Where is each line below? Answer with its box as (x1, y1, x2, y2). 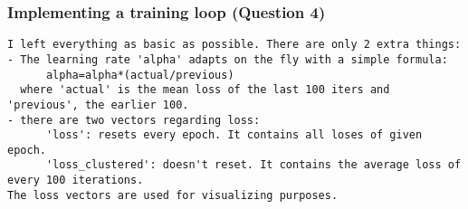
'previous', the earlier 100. (7, 98, 189, 111)
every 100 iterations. (7, 174, 144, 187)
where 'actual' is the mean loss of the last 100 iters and (20, 83, 390, 97)
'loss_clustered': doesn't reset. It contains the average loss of (45, 158, 462, 172)
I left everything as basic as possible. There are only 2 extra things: (7, 38, 462, 52)
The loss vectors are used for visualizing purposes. (7, 188, 339, 202)
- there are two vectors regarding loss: (7, 113, 261, 127)
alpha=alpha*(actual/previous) (45, 68, 234, 81)
